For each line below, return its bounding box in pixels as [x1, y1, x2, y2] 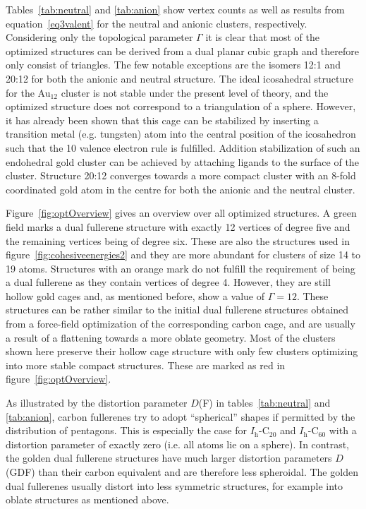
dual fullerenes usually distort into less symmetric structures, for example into [6, 478, 343, 493]
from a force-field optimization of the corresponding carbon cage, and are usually [6, 316, 355, 331]
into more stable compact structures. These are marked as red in [6, 357, 286, 372]
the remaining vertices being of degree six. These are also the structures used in [6, 233, 350, 248]
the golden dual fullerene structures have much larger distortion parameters [6, 450, 332, 465]
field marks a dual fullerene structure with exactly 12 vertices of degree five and [6, 219, 350, 234]
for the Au [6, 85, 51, 100]
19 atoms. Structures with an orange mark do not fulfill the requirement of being [6, 261, 355, 275]
